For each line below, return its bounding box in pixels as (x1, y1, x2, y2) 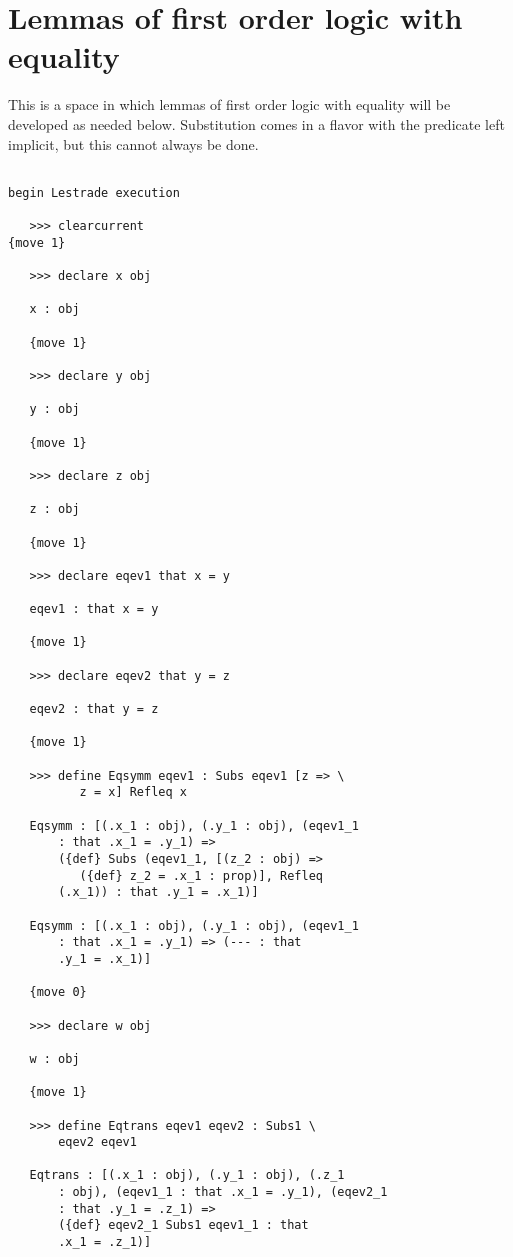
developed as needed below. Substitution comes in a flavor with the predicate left (8, 113, 505, 134)
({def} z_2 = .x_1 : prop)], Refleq (79, 868, 323, 883)
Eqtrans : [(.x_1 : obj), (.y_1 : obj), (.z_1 (29, 1168, 345, 1183)
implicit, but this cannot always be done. (8, 133, 259, 154)
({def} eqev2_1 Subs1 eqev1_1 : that (58, 1218, 309, 1233)
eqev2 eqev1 (58, 1135, 137, 1150)
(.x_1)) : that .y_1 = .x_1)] (58, 885, 259, 900)
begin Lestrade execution (8, 185, 180, 200)
